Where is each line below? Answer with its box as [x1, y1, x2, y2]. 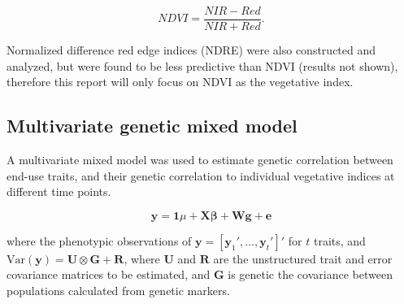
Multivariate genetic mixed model [7, 113, 298, 138]
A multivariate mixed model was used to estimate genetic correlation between [7, 151, 393, 168]
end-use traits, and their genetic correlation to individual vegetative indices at [7, 167, 395, 184]
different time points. [7, 183, 111, 200]
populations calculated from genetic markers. [7, 282, 230, 299]
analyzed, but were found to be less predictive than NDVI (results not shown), [7, 57, 398, 74]
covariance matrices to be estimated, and [7, 266, 211, 283]
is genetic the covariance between [228, 266, 393, 283]
